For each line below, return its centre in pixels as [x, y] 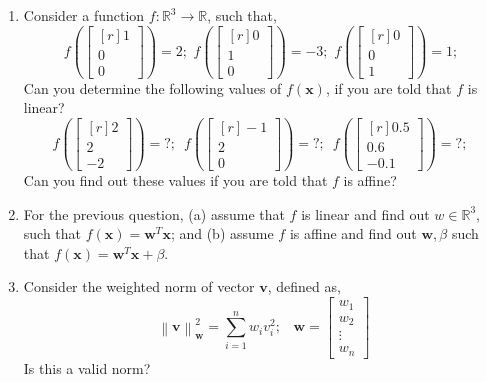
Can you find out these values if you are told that [175, 180]
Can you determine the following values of [152, 87]
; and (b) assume [222, 233]
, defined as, [304, 286]
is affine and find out [353, 233]
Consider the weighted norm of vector [139, 286]
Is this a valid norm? [87, 367]
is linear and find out [365, 213]
